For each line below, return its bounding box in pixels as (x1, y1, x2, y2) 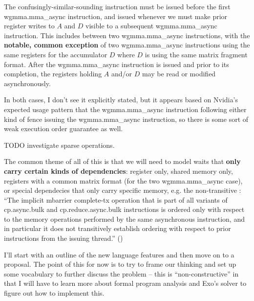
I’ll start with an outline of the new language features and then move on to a (4, 249, 234, 259)
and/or (111, 69, 132, 79)
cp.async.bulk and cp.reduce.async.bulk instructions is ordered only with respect (4, 204, 245, 214)
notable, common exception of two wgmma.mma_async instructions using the (4, 40, 250, 50)
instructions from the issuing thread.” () (4, 233, 123, 243)
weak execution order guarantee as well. (4, 123, 123, 134)
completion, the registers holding (4, 69, 102, 79)
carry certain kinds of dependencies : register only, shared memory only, (4, 165, 233, 176)
